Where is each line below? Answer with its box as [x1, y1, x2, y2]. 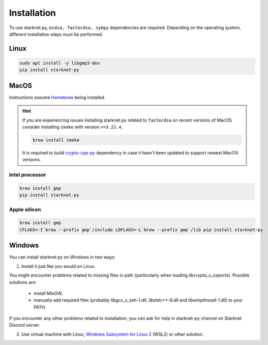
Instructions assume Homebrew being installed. [9, 94, 106, 100]
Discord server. [9, 322, 40, 328]
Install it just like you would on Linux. [21, 263, 96, 269]
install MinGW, [33, 290, 63, 296]
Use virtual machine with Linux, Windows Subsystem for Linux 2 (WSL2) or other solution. [21, 331, 204, 337]
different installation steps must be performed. [9, 31, 103, 37]
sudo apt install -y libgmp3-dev [19, 60, 100, 66]
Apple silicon [9, 206, 41, 213]
